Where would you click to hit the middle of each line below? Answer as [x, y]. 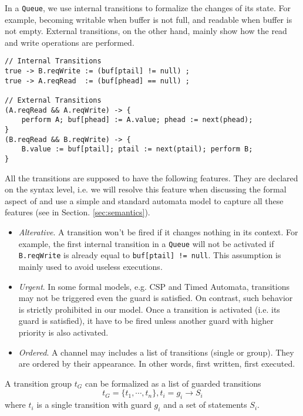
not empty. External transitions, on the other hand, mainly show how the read [146, 31]
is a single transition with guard [94, 405]
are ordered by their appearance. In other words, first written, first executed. [157, 363]
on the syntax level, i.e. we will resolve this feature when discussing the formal [146, 189]
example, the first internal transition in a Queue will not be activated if [146, 243]
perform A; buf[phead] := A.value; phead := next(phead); [137, 120]
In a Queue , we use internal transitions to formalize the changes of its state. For [148, 8]
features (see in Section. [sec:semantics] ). [78, 212]
